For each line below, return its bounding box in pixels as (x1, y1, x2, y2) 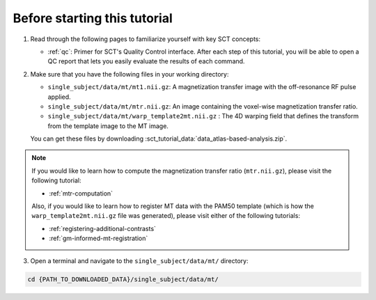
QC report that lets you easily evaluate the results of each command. (47, 57, 245, 65)
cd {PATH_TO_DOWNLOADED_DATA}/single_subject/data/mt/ (27, 275, 219, 283)
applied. (47, 93, 71, 101)
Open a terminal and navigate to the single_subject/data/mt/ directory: (30, 256, 249, 265)
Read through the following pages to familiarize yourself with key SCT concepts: (30, 35, 261, 43)
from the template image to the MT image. (47, 122, 169, 130)
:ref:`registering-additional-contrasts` (49, 224, 157, 232)
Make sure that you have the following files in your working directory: (30, 70, 229, 78)
